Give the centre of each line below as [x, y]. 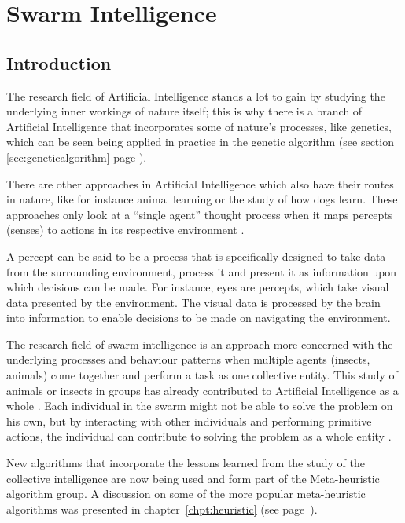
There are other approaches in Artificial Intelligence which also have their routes [200, 183]
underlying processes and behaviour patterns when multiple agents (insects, [188, 359]
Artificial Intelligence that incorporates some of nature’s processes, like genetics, [199, 126]
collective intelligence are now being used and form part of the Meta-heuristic [193, 478]
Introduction [59, 62]
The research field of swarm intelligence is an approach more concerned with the [200, 344]
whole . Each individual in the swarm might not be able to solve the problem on [200, 406]
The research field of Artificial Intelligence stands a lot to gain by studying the [196, 95]
